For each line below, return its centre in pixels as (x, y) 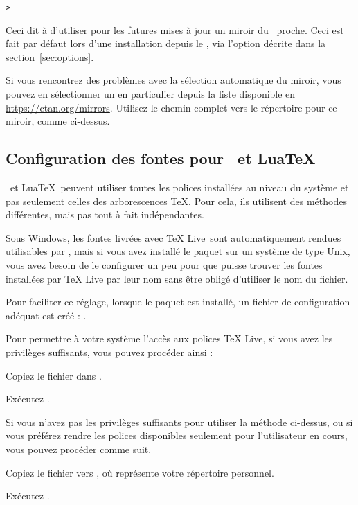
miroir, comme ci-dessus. (58, 121)
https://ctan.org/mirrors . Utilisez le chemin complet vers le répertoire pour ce (171, 107)
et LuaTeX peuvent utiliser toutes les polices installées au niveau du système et (179, 187)
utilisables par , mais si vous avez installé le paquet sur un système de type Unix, (178, 251)
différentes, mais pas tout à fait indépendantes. (105, 214)
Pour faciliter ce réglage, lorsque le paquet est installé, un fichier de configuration (178, 302)
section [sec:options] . (50, 56)
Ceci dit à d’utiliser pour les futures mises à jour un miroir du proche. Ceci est (175, 29)
